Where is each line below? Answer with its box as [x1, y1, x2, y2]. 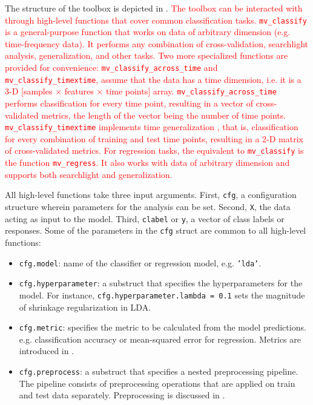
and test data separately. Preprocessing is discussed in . [19, 389, 225, 401]
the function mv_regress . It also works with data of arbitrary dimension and [5, 156, 290, 169]
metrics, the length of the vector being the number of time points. [41, 108, 286, 121]
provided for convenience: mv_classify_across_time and [5, 61, 218, 74]
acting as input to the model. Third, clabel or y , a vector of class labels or [5, 212, 285, 225]
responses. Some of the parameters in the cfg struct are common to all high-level [5, 224, 306, 237]
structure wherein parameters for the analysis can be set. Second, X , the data [5, 200, 291, 212]
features [64, 85, 94, 97]
